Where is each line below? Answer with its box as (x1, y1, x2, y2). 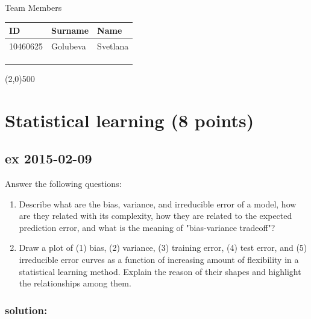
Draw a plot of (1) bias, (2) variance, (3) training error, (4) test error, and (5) (19, 241, 307, 254)
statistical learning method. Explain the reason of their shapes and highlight (19, 265, 301, 277)
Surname (51, 24, 89, 37)
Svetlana (97, 39, 129, 52)
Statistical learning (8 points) (5, 107, 254, 132)
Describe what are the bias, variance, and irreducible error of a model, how (19, 197, 297, 210)
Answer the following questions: (5, 177, 122, 189)
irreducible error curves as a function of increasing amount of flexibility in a (19, 253, 299, 265)
